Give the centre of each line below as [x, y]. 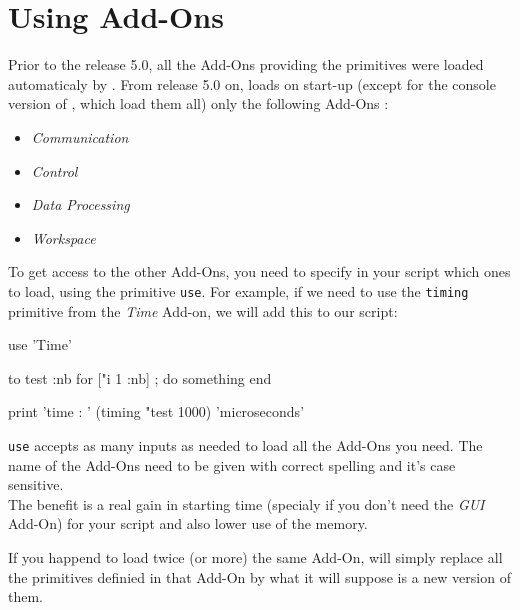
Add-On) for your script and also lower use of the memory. [188, 523]
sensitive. [36, 484]
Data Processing [80, 204]
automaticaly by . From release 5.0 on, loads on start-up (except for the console [252, 83]
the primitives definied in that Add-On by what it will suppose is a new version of [259, 576]
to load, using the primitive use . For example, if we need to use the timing [238, 290]
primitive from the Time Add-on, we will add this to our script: [203, 310]
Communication [80, 136]
